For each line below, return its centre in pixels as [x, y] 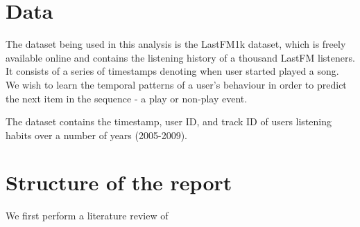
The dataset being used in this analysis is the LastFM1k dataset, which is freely [176, 44]
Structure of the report [119, 182]
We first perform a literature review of [87, 216]
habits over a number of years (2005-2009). [96, 135]
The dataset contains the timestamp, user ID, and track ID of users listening [169, 121]
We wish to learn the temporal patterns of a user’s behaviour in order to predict [176, 84]
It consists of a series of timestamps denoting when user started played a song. [172, 71]
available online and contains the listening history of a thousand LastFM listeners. [180, 57]
